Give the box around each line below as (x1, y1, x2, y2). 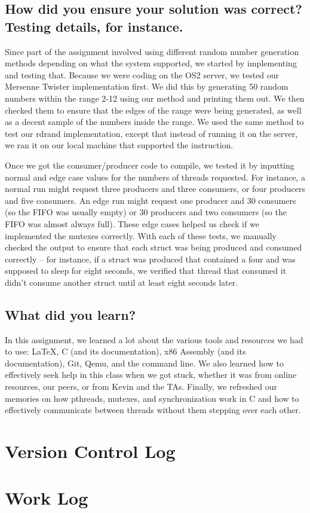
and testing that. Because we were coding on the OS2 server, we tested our (5, 68, 280, 81)
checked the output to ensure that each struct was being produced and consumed (5, 241, 302, 254)
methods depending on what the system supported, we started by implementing (5, 57, 297, 69)
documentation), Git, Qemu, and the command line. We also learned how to (5, 356, 284, 369)
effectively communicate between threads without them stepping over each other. (5, 404, 301, 416)
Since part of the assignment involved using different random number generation (5, 45, 299, 57)
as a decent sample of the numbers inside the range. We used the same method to (5, 115, 304, 128)
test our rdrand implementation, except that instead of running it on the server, (5, 127, 298, 139)
